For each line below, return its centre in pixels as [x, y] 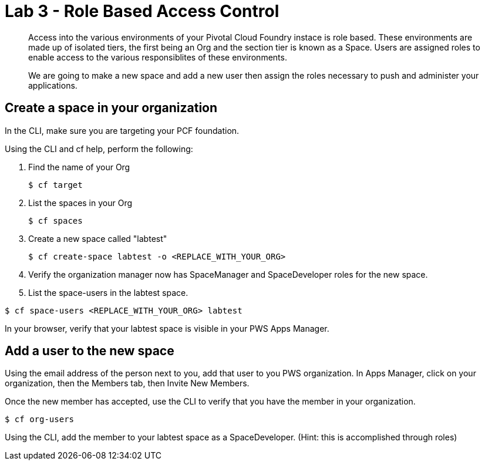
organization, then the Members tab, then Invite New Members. [127, 383]
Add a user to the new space [90, 351]
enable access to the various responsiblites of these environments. [158, 57]
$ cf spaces [55, 220]
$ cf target [55, 185]
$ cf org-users [40, 419]
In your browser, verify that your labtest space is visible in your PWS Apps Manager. [167, 328]
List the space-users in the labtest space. [108, 292]
